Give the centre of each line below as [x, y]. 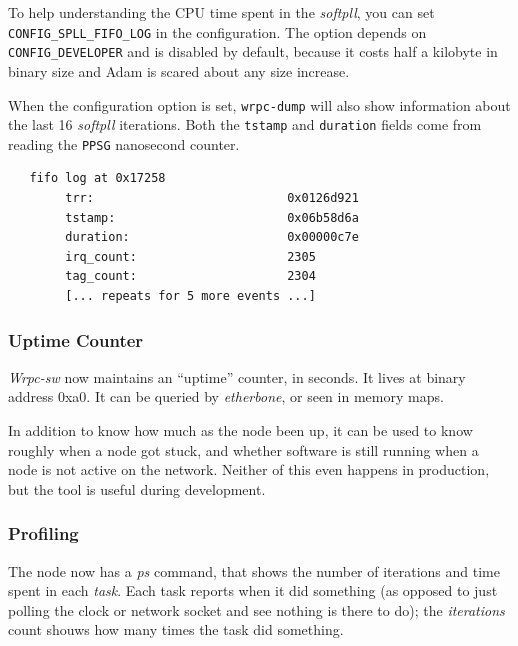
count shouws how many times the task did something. [176, 629]
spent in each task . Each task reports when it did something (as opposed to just [253, 590]
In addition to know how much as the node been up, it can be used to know [240, 430]
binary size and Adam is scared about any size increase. [179, 70]
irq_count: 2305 [190, 256]
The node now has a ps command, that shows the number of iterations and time [254, 570]
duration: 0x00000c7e [212, 237]
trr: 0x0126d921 [212, 198]
